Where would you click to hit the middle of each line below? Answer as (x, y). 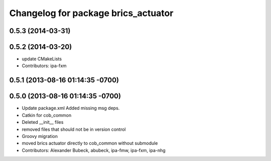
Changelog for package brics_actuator (91, 13)
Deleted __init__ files (43, 122)
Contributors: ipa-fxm (44, 66)
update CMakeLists (42, 59)
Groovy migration (40, 136)
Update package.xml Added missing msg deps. (71, 108)
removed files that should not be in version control (74, 129)
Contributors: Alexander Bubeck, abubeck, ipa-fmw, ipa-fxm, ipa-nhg (94, 150)
